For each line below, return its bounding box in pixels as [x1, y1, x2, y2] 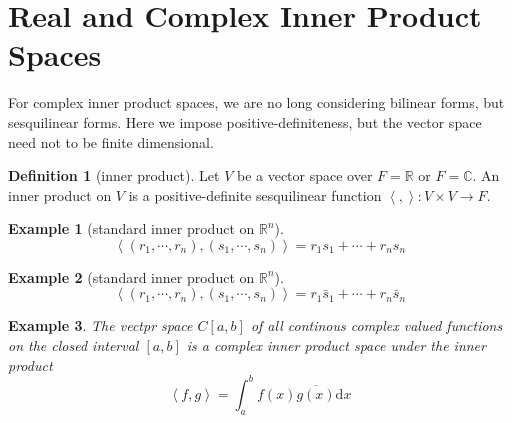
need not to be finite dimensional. [8, 131, 214, 152]
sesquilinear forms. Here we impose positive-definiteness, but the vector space [8, 111, 482, 132]
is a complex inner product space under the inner [186, 335, 486, 356]
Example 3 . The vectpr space [8, 315, 193, 336]
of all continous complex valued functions [250, 315, 503, 336]
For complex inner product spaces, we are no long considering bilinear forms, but [8, 92, 505, 113]
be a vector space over [236, 165, 373, 186]
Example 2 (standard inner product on [8, 266, 255, 287]
